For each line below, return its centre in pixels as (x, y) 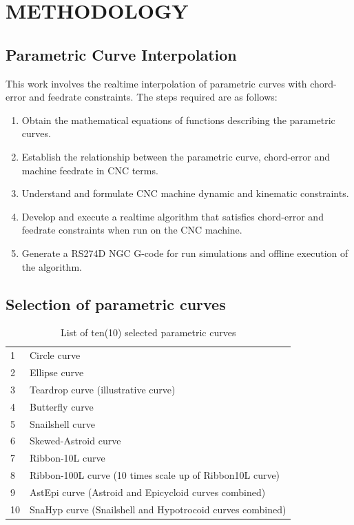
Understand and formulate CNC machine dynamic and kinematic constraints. (185, 193)
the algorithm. (52, 266)
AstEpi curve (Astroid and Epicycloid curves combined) (148, 492)
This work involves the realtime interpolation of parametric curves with (156, 83)
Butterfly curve (62, 406)
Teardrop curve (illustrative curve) (103, 389)
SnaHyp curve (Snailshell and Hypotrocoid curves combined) (158, 509)
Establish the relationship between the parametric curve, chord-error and (176, 156)
